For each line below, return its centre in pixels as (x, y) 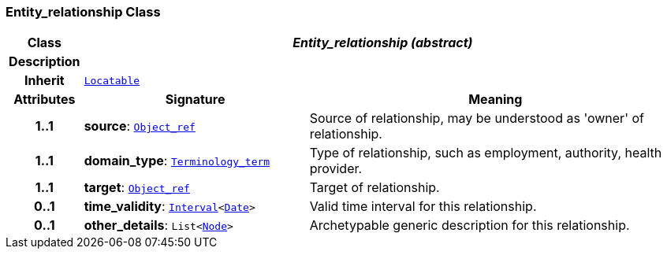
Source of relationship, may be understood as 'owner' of (477, 118)
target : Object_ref (137, 188)
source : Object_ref (140, 126)
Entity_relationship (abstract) (383, 43)
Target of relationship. (374, 188)
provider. (336, 169)
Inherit (44, 81)
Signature (195, 100)
